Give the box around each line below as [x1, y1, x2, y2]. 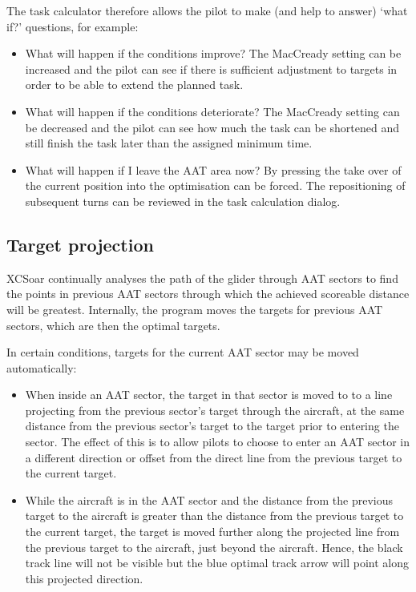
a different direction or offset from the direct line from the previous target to [25, 449, 402, 465]
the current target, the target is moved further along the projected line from [25, 523, 400, 540]
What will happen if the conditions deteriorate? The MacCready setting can [25, 103, 400, 119]
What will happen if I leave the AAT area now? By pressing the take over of [25, 161, 402, 178]
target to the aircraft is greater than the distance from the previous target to [25, 507, 404, 524]
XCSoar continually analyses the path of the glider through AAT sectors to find [6, 269, 398, 286]
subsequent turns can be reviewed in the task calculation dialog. [25, 192, 341, 209]
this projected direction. [25, 570, 143, 586]
